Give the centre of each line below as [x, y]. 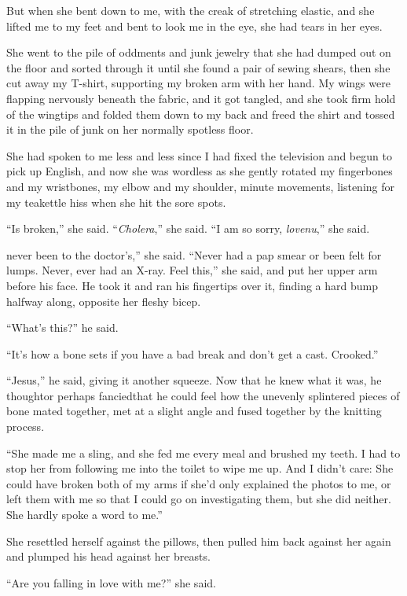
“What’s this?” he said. [62, 327]
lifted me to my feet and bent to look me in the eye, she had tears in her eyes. [194, 26]
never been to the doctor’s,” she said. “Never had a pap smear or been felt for [194, 254]
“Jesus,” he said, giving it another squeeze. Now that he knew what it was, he [194, 380]
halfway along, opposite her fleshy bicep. [104, 301]
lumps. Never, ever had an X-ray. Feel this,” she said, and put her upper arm [192, 270]
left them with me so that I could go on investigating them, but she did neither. [199, 499]
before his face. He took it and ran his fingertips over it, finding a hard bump [192, 285]
